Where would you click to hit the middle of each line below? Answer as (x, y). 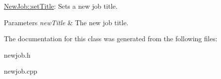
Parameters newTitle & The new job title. (66, 22)
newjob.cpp (21, 71)
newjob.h (17, 55)
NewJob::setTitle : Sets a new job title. (61, 6)
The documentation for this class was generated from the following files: (111, 39)
